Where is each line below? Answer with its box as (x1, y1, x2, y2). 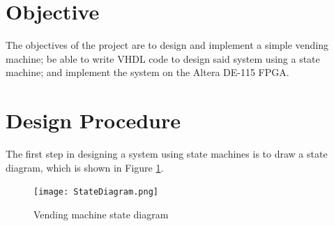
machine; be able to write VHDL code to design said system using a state (6, 51, 320, 66)
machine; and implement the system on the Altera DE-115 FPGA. (6, 65, 289, 80)
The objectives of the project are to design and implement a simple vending (6, 38, 329, 52)
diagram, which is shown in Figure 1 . (6, 160, 164, 174)
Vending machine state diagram (33, 206, 169, 221)
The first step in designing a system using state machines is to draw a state (6, 146, 328, 161)
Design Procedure (6, 106, 181, 135)
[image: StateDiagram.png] (33, 187, 158, 197)
